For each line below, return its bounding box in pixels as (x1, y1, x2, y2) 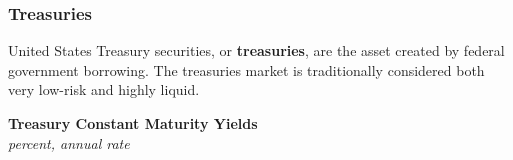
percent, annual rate (8, 132, 130, 153)
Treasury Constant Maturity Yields (8, 113, 258, 133)
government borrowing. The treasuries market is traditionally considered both (8, 59, 485, 80)
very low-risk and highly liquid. (8, 79, 200, 100)
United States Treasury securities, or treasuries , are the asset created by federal (8, 40, 505, 61)
